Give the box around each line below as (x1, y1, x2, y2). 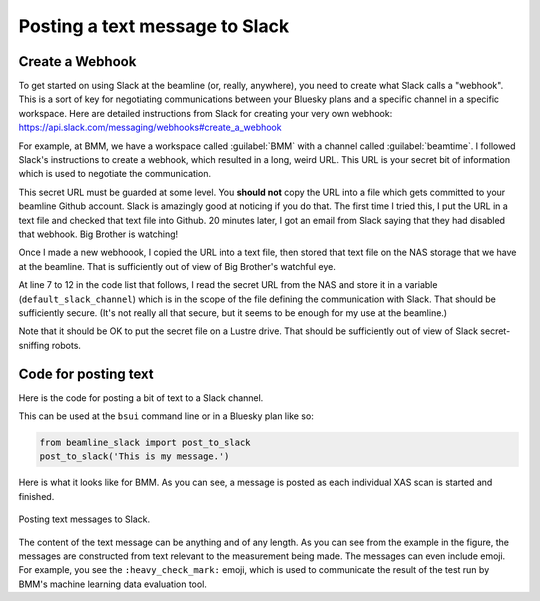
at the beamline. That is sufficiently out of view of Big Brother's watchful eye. (18, 260, 337, 272)
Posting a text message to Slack (18, 15, 290, 37)
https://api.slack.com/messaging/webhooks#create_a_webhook (18, 121, 282, 134)
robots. (51, 339, 82, 351)
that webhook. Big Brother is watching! (18, 228, 179, 240)
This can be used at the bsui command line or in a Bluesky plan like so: (18, 410, 314, 422)
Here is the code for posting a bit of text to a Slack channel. (18, 391, 264, 404)
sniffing (18, 339, 50, 351)
